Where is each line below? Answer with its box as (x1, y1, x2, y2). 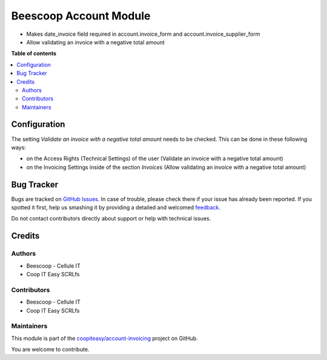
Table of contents (11, 50, 57, 57)
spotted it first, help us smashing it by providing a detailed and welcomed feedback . (11, 204, 221, 211)
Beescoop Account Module (11, 9, 151, 22)
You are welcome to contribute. (11, 346, 90, 353)
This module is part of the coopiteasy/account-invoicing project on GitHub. (11, 335, 198, 342)
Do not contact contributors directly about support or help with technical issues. (11, 215, 211, 222)
